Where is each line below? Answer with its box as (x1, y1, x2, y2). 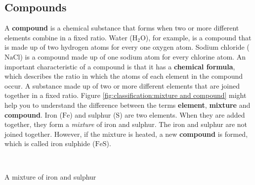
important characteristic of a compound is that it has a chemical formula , (4, 61, 235, 71)
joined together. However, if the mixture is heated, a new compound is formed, (4, 128, 248, 139)
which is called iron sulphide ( (4, 138, 95, 149)
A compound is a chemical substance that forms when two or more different (4, 23, 239, 33)
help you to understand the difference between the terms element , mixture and (4, 99, 251, 110)
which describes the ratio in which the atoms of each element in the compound (4, 71, 243, 81)
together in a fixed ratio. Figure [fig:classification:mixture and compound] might (4, 90, 247, 100)
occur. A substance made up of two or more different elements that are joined (4, 80, 240, 91)
